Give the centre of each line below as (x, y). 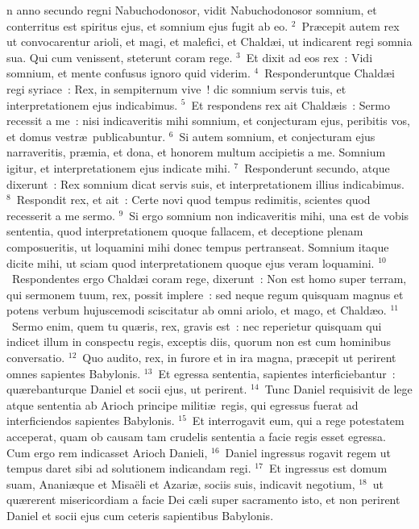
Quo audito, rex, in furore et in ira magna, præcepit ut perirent (239, 358)
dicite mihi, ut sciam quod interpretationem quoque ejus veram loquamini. (191, 262)
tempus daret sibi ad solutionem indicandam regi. (129, 468)
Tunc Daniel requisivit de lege (338, 389)
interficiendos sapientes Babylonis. (91, 421)
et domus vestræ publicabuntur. (86, 136)
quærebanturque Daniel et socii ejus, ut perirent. (127, 389)
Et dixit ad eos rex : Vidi (309, 57)
